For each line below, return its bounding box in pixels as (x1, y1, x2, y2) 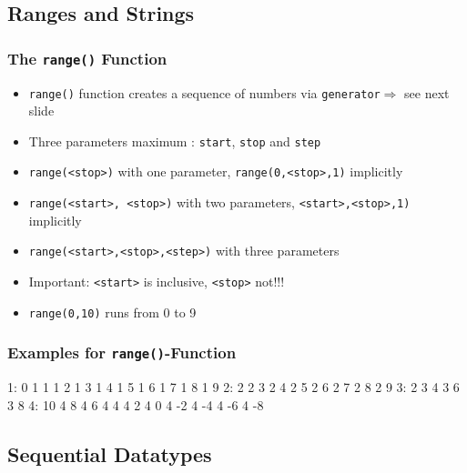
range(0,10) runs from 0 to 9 (28, 302, 197, 321)
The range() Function (7, 46, 168, 69)
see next (404, 83, 450, 102)
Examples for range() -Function (7, 341, 237, 364)
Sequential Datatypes (7, 439, 212, 468)
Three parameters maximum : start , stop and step (28, 131, 321, 150)
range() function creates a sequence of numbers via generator (28, 83, 381, 102)
